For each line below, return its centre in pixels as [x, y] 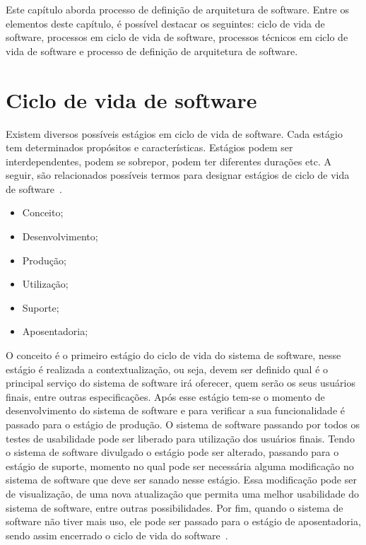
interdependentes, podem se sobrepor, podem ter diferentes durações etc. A [169, 161]
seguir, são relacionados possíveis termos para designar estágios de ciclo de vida [178, 175]
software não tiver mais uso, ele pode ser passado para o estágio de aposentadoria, [183, 521]
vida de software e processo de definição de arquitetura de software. [152, 51]
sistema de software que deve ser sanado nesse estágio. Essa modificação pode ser [181, 480]
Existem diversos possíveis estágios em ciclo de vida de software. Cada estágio [174, 133]
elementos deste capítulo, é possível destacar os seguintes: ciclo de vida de [165, 23]
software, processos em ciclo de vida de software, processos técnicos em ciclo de [177, 37]
